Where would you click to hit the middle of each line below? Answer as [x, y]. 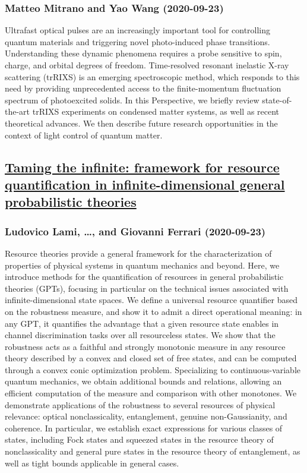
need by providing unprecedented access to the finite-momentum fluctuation [143, 88]
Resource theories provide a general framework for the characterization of [138, 253]
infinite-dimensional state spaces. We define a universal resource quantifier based [151, 300]
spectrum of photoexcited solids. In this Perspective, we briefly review [132, 100]
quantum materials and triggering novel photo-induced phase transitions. [137, 41]
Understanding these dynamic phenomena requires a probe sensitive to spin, [143, 53]
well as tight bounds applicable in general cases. [92, 463]
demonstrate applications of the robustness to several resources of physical [140, 404]
